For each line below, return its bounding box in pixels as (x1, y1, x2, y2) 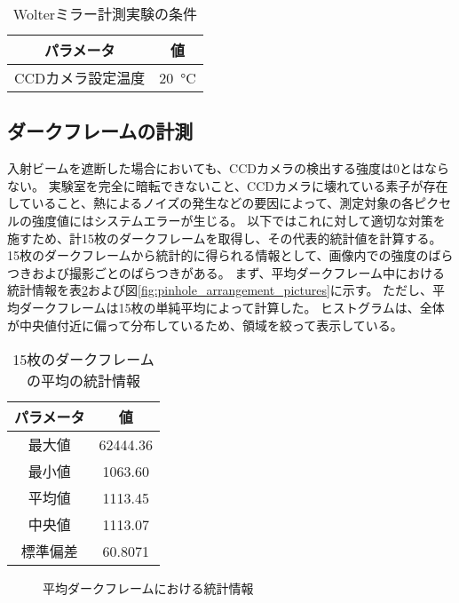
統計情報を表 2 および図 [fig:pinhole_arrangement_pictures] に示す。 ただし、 (7, 281, 433, 299)
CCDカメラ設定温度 (14, 67, 146, 88)
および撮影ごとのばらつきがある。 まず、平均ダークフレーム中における (31, 263, 446, 282)
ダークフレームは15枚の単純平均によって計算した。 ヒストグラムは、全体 (19, 298, 445, 316)
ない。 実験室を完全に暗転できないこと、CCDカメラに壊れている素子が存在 (7, 176, 448, 194)
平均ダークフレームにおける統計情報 (43, 579, 254, 598)
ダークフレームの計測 (7, 117, 194, 145)
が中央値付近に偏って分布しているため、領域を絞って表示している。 (7, 315, 403, 334)
